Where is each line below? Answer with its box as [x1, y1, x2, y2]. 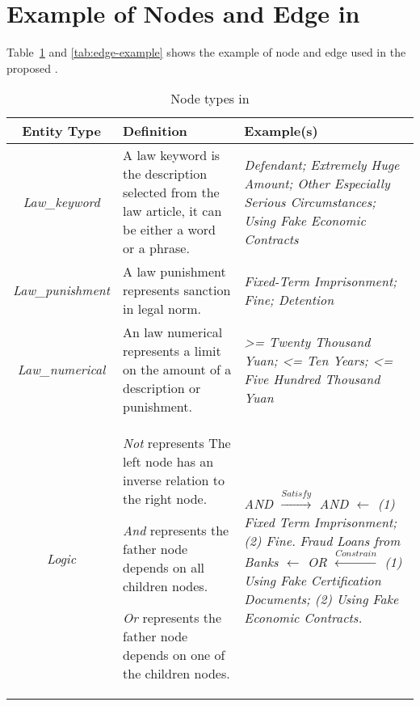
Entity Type [22, 121, 101, 141]
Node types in [170, 89, 250, 108]
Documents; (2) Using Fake [244, 589, 399, 608]
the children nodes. [123, 664, 230, 683]
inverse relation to [123, 471, 225, 490]
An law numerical [123, 323, 223, 342]
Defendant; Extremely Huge [244, 154, 400, 174]
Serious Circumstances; [244, 192, 376, 211]
